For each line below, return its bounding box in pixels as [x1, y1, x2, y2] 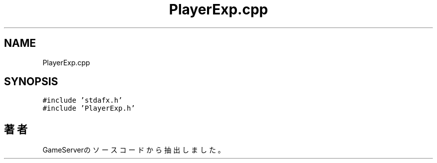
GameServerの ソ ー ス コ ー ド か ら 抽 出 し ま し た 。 [42, 146, 225, 155]
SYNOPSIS [4, 75, 58, 88]
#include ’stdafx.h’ [42, 96, 123, 105]
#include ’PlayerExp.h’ [42, 104, 135, 113]
